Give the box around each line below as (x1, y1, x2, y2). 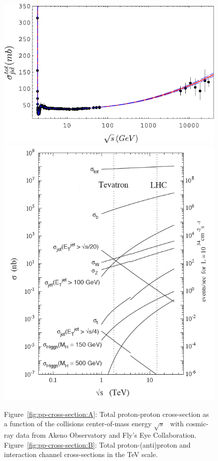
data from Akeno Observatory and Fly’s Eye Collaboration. (16, 429, 197, 440)
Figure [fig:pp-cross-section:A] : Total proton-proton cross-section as (4, 408, 209, 419)
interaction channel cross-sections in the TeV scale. (4, 449, 158, 460)
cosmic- (186, 418, 209, 429)
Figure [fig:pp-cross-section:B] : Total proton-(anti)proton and (4, 439, 191, 450)
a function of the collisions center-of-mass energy (4, 418, 152, 429)
